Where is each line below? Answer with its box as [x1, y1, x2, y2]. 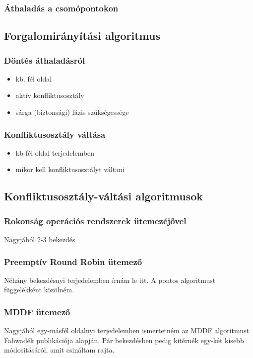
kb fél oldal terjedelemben [15, 147, 95, 158]
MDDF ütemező [4, 305, 70, 318]
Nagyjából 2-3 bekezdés [4, 234, 75, 245]
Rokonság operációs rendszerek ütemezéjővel [4, 214, 187, 227]
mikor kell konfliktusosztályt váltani [15, 164, 125, 175]
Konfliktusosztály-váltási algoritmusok [4, 188, 203, 204]
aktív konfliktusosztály [15, 90, 84, 100]
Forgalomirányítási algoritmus [4, 28, 160, 43]
